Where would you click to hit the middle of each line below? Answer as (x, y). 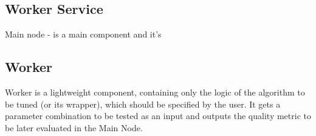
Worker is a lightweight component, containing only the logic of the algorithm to (155, 92)
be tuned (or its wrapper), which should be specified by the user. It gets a (143, 104)
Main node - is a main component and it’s (83, 34)
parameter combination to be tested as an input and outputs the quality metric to (158, 116)
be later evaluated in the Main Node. (74, 127)
